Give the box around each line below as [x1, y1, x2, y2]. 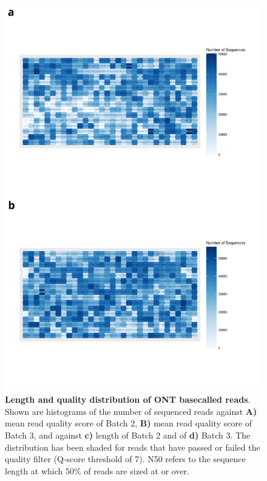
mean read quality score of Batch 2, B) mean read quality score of [5, 417, 252, 429]
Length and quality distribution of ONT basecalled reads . [5, 393, 251, 406]
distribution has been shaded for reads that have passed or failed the [5, 440, 260, 453]
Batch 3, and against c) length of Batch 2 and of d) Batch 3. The [5, 428, 251, 441]
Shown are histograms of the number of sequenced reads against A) [5, 405, 257, 417]
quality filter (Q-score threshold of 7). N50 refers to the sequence [5, 452, 246, 465]
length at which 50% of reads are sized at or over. [5, 464, 189, 477]
